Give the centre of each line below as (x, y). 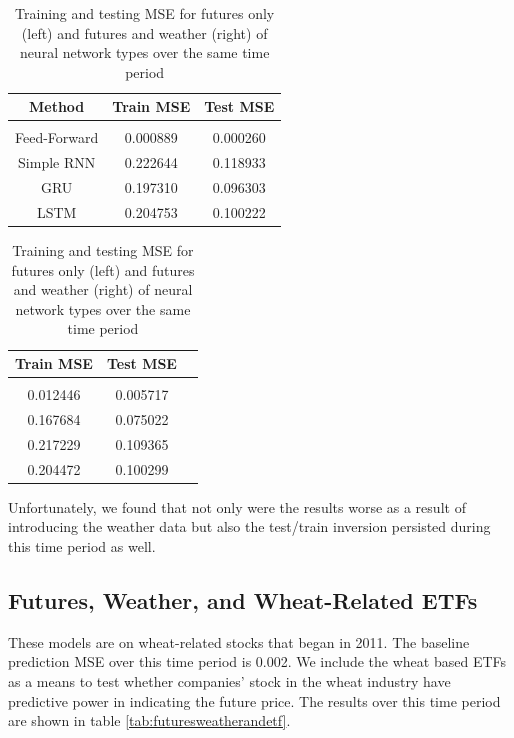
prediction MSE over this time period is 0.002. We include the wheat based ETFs (257, 661)
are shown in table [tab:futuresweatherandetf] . (149, 720)
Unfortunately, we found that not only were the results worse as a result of (237, 506)
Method (57, 106)
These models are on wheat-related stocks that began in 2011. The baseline (239, 641)
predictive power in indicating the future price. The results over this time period (254, 700)
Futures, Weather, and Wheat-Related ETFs (243, 599)
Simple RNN (57, 162)
